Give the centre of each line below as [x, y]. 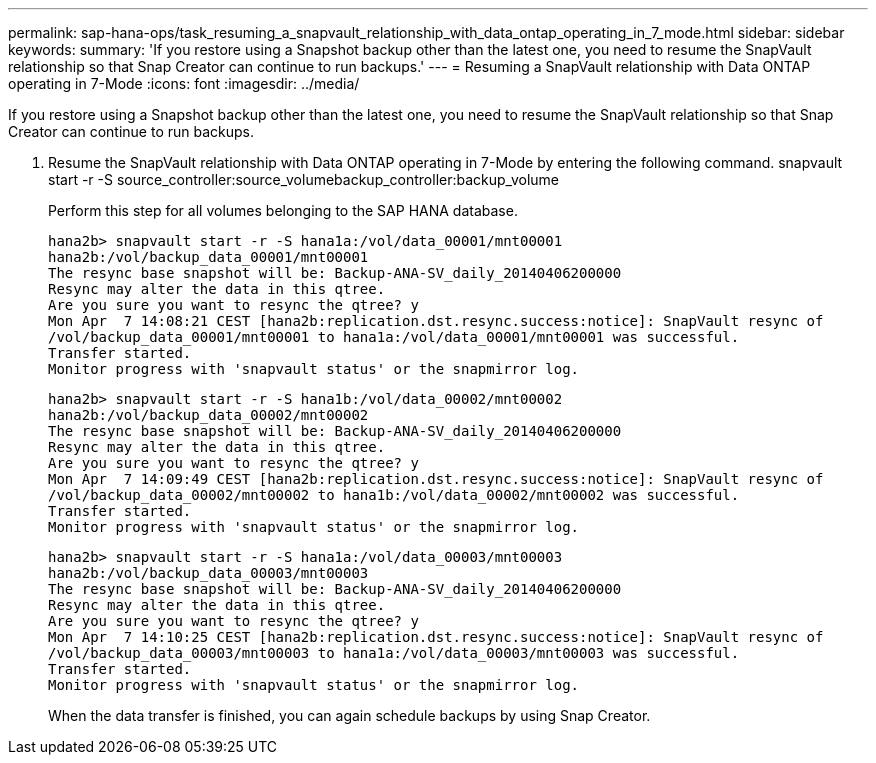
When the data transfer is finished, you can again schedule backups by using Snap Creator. [349, 715]
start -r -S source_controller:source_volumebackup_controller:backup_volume [303, 179]
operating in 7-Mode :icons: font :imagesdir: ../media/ [184, 83]
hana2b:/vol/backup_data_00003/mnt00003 [208, 573]
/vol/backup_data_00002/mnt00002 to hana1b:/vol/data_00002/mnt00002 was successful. [394, 495]
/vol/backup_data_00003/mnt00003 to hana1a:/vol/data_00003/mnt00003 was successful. [394, 653]
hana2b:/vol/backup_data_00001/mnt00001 [208, 257]
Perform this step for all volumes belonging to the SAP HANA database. [283, 210]
